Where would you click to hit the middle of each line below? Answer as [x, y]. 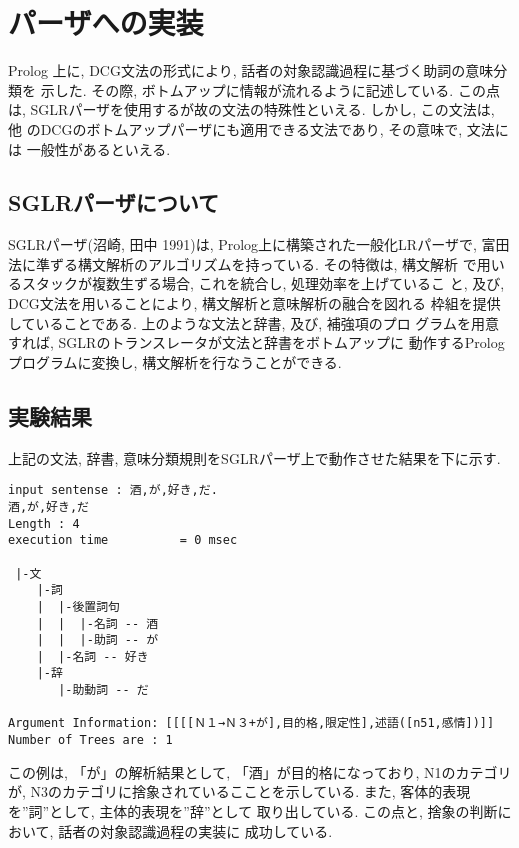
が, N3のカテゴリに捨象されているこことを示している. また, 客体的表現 [239, 791]
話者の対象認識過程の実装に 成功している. [195, 830]
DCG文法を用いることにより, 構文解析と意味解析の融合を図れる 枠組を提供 [254, 303]
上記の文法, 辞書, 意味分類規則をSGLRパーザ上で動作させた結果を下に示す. [254, 457]
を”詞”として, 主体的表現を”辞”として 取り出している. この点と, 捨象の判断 [253, 810]
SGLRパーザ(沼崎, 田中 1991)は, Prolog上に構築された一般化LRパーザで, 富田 [259, 244]
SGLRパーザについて [114, 202]
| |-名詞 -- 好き [92, 656]
